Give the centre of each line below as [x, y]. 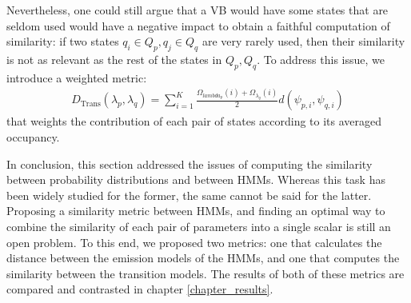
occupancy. [33, 137]
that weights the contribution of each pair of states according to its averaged [194, 121]
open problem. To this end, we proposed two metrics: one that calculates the [194, 242]
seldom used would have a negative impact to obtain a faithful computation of [198, 25]
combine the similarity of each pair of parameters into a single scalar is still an [199, 227]
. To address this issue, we [321, 59]
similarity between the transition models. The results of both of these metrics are [205, 273]
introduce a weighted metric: [77, 77]
